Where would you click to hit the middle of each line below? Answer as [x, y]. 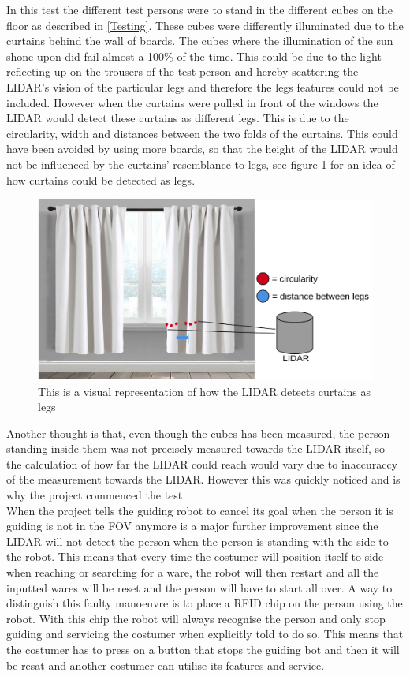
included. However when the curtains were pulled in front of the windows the [192, 102]
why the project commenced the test [95, 495]
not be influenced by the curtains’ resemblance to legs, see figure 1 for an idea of [201, 164]
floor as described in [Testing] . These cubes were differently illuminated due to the [205, 25]
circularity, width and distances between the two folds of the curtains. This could [202, 133]
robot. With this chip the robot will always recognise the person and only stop [196, 618]
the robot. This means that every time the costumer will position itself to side [195, 556]
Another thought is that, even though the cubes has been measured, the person [198, 433]
